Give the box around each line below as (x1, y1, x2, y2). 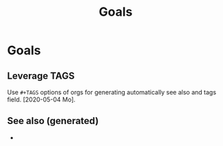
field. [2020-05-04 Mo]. (7, 95, 76, 104)
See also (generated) (7, 115, 99, 127)
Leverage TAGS (7, 70, 75, 82)
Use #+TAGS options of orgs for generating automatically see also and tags (7, 88, 217, 96)
